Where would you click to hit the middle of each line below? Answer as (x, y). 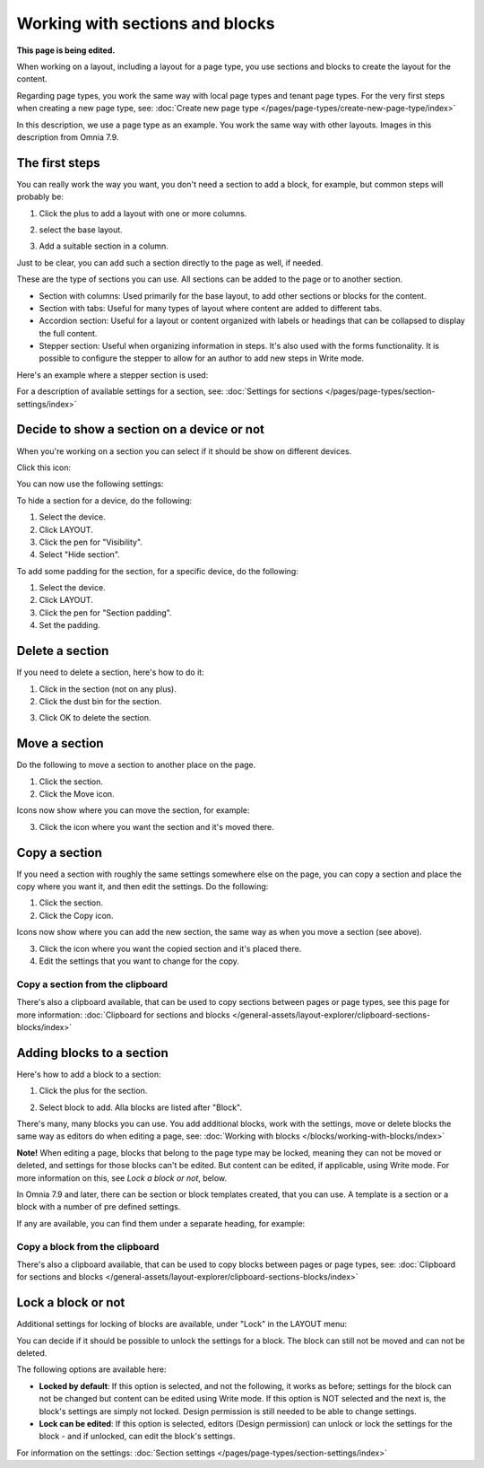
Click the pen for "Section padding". (105, 612)
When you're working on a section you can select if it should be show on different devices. (184, 451)
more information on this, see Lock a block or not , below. (122, 1178)
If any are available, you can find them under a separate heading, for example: (161, 1223)
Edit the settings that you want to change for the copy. (139, 961)
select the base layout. (81, 230)
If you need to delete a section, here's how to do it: (111, 672)
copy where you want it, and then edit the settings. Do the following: (143, 887)
